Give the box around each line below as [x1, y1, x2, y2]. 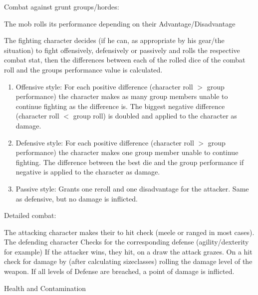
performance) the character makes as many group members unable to [15, 91, 228, 101]
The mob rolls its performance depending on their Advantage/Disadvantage [4, 18, 236, 28]
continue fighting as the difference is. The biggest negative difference [15, 100, 225, 111]
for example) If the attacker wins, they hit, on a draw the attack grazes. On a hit [4, 246, 253, 256]
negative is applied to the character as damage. [15, 166, 160, 177]
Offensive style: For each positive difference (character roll [15, 81, 193, 91]
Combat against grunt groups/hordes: [4, 1, 119, 11]
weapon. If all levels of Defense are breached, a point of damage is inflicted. [4, 266, 235, 276]
